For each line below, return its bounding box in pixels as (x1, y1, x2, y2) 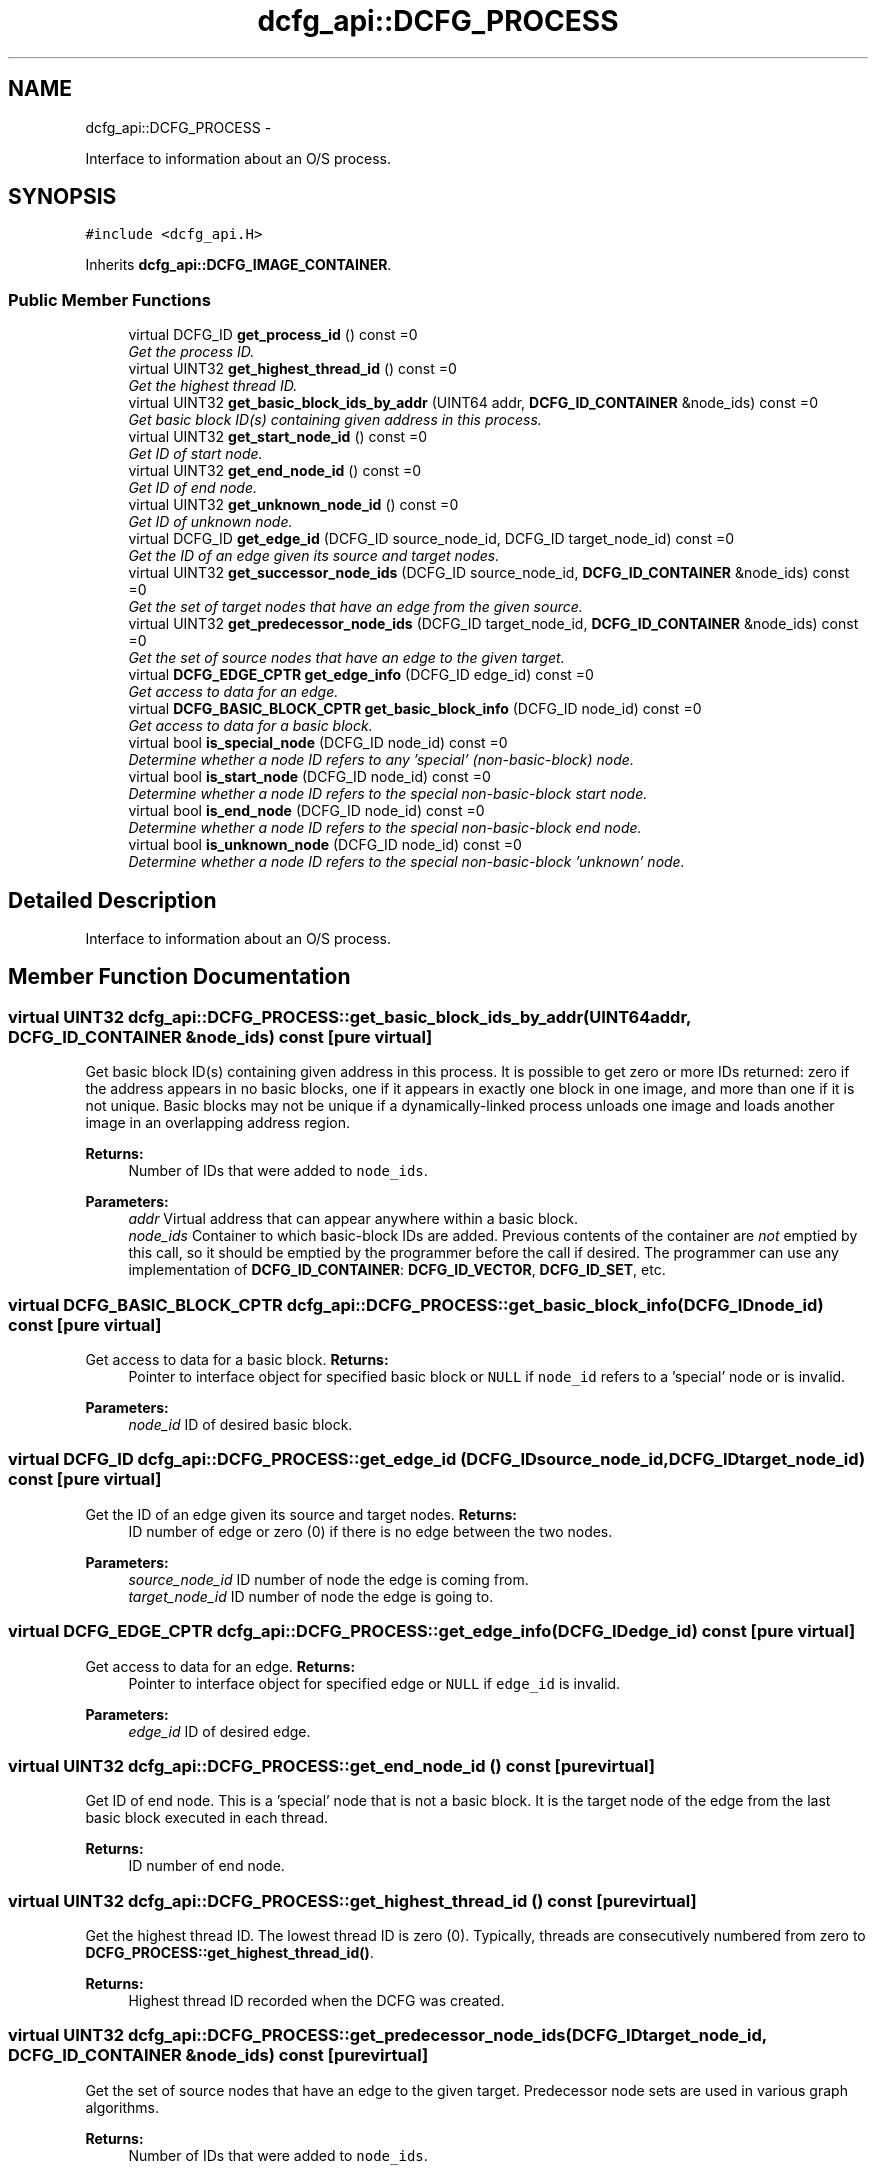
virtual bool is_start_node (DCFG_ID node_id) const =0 (128, 768, 491, 786)
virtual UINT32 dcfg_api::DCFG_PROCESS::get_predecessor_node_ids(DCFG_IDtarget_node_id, (8, 2025, 767, 2046)
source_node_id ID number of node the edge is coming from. (128, 1570, 529, 1588)
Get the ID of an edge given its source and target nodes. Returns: (85, 1505, 518, 1523)
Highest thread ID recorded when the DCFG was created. (128, 1992, 505, 2009)
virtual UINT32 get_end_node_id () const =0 (128, 462, 422, 480)
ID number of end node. (128, 1857, 285, 1875)
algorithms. (85, 2098, 159, 2116)
